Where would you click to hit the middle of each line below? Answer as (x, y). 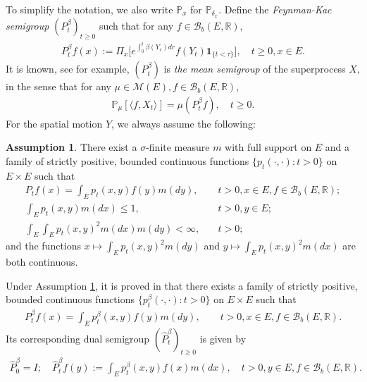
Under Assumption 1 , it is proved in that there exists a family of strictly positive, (182, 285)
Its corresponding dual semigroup (78, 338)
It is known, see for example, (68, 69)
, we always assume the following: (183, 123)
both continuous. (42, 262)
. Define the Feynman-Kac (275, 9)
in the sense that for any (58, 86)
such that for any (136, 25)
